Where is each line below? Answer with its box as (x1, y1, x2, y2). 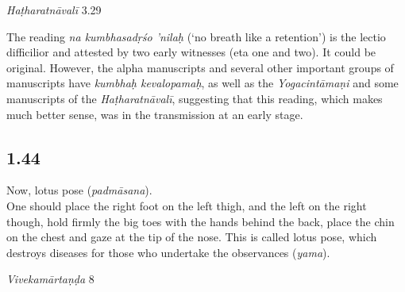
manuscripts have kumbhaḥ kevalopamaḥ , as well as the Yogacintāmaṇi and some (6, 75, 399, 91)
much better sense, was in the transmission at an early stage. (6, 106, 303, 122)
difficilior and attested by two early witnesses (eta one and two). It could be (6, 44, 376, 60)
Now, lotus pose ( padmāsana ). (6, 182, 152, 198)
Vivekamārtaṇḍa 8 (6, 271, 94, 287)
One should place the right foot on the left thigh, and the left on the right (6, 197, 367, 213)
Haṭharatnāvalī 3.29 (6, 2, 102, 17)
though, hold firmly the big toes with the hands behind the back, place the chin (6, 213, 395, 229)
